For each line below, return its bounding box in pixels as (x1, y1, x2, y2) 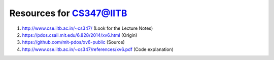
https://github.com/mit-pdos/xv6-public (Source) (22, 39, 125, 45)
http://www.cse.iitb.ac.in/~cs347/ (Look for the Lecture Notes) (22, 25, 153, 31)
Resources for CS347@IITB (9, 8, 127, 19)
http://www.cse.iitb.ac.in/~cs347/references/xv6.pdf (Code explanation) (22, 46, 174, 52)
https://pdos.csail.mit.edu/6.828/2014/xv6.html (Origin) (22, 32, 138, 38)
